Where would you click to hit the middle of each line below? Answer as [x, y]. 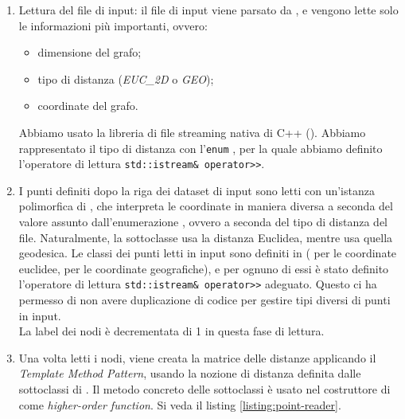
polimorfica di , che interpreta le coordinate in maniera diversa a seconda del [206, 206]
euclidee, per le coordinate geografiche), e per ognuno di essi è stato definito [204, 268]
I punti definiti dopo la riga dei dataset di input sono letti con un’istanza [197, 190]
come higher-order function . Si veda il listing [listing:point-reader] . [180, 404]
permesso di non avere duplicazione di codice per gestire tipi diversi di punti [204, 300]
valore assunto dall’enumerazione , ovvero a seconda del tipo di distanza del [203, 222]
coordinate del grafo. [88, 106]
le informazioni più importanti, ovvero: [113, 25]
